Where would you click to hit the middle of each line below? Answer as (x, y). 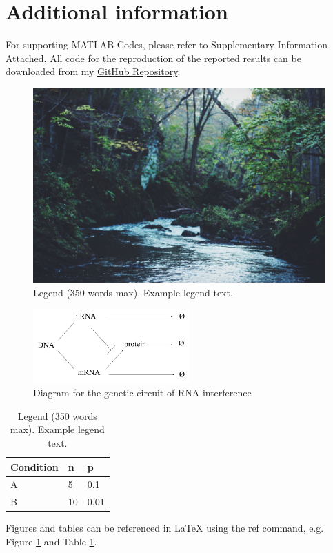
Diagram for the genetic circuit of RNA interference (142, 393)
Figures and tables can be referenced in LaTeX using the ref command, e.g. (165, 528)
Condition (34, 466)
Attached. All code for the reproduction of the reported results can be (153, 58)
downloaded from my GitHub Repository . (93, 71)
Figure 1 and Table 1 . (51, 541)
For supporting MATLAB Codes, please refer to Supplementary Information (166, 44)
